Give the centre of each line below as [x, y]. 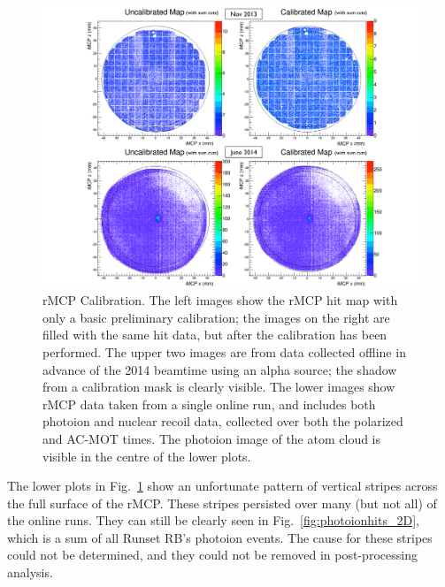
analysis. [30, 572]
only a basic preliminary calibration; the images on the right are [216, 317]
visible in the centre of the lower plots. [147, 456]
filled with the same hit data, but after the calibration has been [215, 335]
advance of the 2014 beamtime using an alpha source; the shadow [220, 369]
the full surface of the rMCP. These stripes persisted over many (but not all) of [222, 503]
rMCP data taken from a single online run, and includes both [209, 404]
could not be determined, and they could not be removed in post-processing [212, 555]
